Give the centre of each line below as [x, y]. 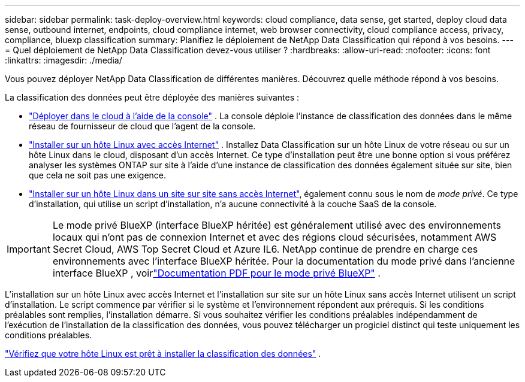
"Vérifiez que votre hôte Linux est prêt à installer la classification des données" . [163, 354]
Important [28, 249]
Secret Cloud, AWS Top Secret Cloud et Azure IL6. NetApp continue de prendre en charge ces [265, 249]
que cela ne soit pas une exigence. [98, 175]
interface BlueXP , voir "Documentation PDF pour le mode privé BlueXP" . [216, 273]
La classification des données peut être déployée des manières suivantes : [152, 97]
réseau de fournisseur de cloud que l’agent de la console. [142, 126]
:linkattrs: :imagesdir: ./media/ [64, 60]
